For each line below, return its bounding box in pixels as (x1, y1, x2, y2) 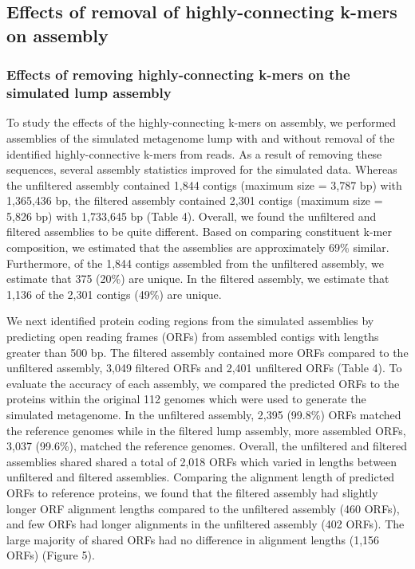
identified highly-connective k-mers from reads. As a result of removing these (6, 145, 382, 162)
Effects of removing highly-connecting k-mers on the (6, 65, 350, 84)
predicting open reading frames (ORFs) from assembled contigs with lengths (6, 328, 379, 345)
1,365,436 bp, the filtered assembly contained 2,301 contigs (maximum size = (6, 192, 383, 209)
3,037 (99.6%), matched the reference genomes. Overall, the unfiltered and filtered (6, 438, 407, 454)
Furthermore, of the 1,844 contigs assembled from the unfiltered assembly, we (6, 254, 384, 271)
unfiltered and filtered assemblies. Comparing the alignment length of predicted (6, 469, 395, 485)
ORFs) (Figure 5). (6, 547, 95, 563)
